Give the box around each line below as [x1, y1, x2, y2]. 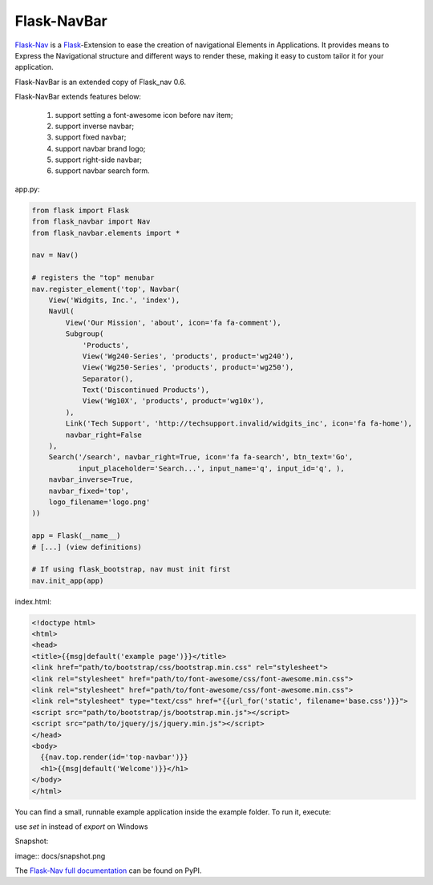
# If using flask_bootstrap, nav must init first [31, 565, 231, 574]
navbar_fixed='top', [48, 486, 130, 495]
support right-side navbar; [55, 155, 143, 164]
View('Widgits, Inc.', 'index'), [48, 295, 180, 305]
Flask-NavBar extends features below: [14, 92, 142, 102]
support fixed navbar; [55, 132, 127, 142]
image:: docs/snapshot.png [14, 851, 106, 861]
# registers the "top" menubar [31, 273, 156, 282]
